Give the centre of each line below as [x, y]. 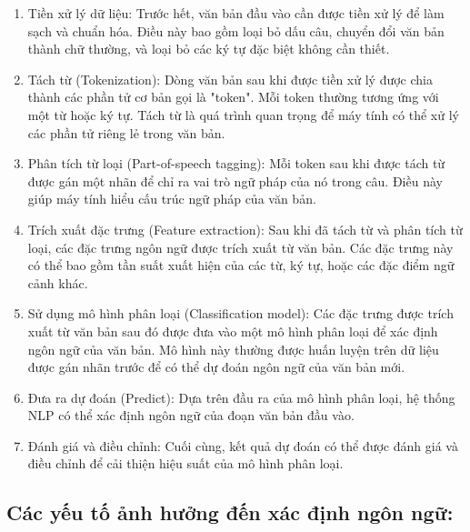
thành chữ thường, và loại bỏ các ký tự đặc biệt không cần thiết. [209, 49]
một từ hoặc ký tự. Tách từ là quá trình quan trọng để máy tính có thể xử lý [243, 114]
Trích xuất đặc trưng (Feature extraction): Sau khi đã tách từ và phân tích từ [245, 229]
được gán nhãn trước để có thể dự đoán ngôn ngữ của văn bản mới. [216, 367]
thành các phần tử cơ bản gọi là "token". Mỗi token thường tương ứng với [233, 97]
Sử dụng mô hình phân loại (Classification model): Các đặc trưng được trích [240, 313]
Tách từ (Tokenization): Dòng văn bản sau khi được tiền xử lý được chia [230, 79]
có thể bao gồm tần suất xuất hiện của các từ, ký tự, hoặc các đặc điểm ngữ [241, 265]
